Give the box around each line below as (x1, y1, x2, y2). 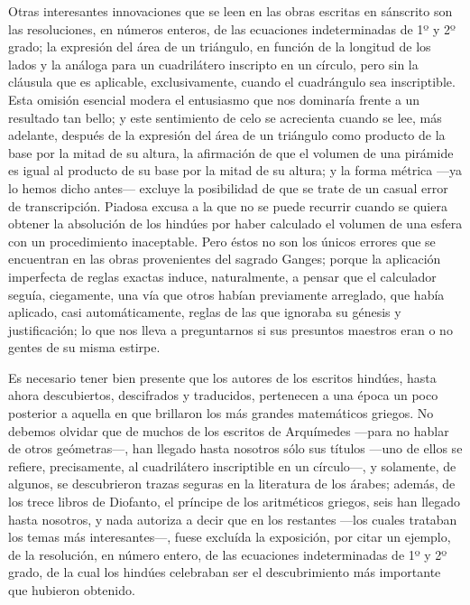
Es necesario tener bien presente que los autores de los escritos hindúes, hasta (8, 368, 437, 386)
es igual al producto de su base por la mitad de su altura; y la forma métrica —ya (8, 161, 462, 180)
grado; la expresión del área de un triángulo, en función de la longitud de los (8, 37, 431, 56)
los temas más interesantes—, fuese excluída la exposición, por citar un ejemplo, (8, 527, 451, 546)
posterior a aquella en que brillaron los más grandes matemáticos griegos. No (8, 404, 434, 423)
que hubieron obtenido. (8, 581, 135, 599)
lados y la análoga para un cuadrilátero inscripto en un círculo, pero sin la (8, 54, 419, 73)
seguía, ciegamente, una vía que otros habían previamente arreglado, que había (8, 284, 445, 303)
